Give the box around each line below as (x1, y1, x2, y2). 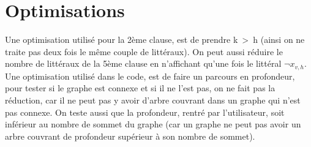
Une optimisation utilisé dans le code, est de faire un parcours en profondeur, (5, 69, 295, 82)
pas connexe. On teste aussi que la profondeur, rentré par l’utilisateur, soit (5, 105, 285, 118)
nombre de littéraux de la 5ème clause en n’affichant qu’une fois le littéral (5, 57, 282, 70)
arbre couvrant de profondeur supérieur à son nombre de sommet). (5, 129, 255, 142)
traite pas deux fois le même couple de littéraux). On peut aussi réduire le (5, 45, 283, 58)
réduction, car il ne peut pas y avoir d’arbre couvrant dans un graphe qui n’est (5, 93, 301, 106)
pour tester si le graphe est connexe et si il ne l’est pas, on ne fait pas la (5, 81, 275, 94)
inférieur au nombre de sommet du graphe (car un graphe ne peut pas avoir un (5, 118, 301, 130)
